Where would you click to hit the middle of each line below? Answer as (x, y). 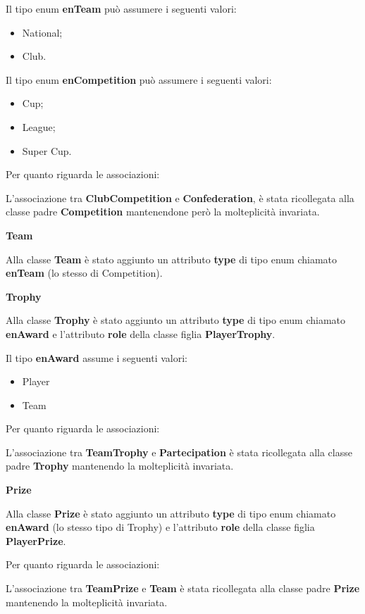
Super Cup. (47, 150)
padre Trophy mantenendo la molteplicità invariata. (120, 466)
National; (42, 32)
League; (39, 126)
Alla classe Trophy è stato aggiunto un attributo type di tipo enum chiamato (176, 320)
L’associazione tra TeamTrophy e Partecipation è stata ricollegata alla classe (179, 452)
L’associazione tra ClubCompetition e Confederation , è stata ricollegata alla (180, 198)
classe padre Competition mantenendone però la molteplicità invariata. (163, 212)
